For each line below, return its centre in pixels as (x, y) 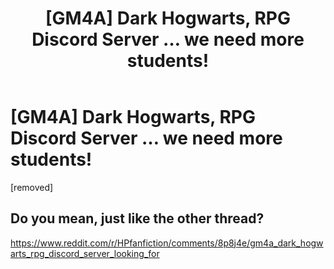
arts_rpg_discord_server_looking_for (85, 253)
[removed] (32, 187)
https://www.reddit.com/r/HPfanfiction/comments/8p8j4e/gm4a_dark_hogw (167, 243)
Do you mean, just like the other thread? (137, 218)
